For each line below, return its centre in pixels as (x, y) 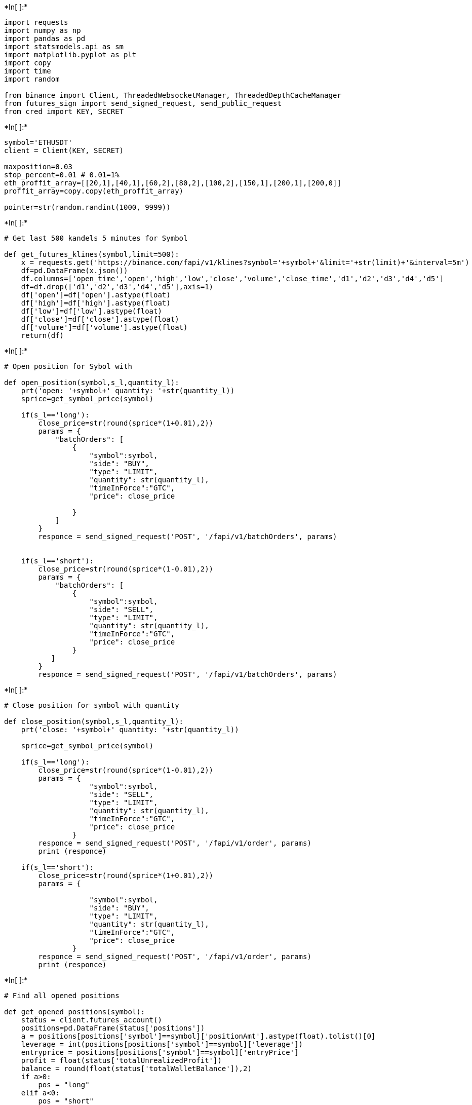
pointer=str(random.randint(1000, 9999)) (87, 207)
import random (32, 79)
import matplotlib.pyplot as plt (70, 55)
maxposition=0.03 (38, 167)
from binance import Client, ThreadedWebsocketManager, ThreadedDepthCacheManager (173, 95)
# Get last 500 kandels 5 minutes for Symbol (96, 238)
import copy (28, 63)
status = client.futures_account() (91, 1020)
